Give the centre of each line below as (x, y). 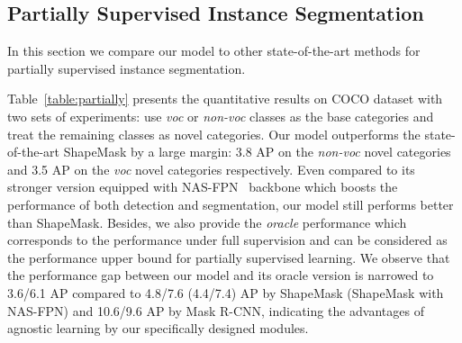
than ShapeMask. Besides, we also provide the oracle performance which (207, 222)
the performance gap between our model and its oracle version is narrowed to (221, 275)
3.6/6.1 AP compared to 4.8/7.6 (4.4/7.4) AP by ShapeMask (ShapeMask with (226, 292)
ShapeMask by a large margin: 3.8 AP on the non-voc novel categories (257, 152)
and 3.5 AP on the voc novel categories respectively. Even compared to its (211, 169)
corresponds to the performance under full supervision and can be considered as (227, 240)
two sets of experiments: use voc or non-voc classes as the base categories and (221, 116)
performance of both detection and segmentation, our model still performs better (231, 204)
